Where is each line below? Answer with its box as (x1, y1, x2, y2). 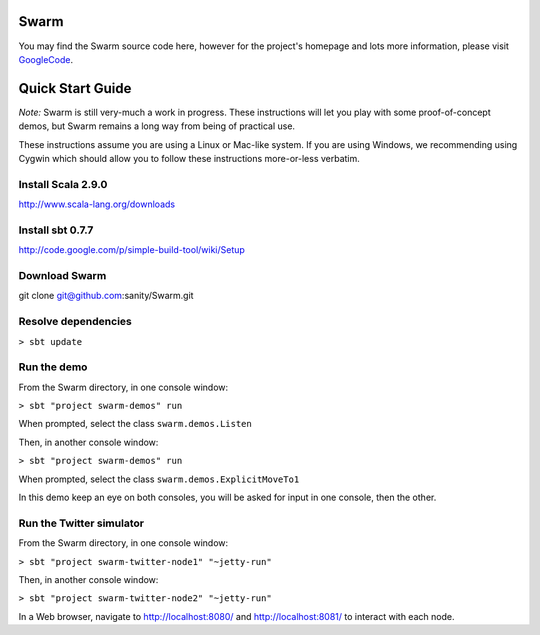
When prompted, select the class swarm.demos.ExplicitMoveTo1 (18, 473, 300, 485)
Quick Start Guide (18, 80, 132, 97)
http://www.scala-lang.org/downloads (18, 198, 175, 210)
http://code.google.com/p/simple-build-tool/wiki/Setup (18, 244, 245, 256)
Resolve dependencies (18, 315, 132, 329)
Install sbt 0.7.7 (18, 223, 94, 237)
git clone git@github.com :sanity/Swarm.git (18, 290, 194, 302)
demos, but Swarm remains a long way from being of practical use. (18, 120, 295, 132)
